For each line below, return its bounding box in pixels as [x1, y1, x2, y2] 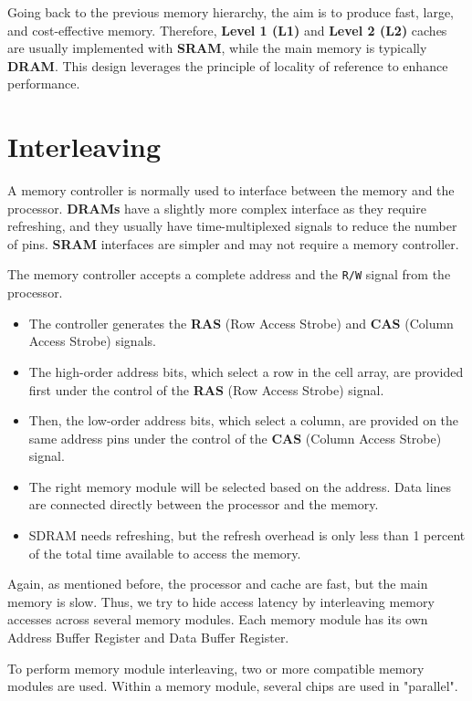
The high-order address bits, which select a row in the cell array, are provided [28, 361, 464, 381]
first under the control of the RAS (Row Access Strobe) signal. [28, 380, 384, 399]
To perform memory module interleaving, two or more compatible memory [7, 658, 425, 677]
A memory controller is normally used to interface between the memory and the [7, 181, 455, 200]
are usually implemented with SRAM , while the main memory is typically [7, 38, 427, 58]
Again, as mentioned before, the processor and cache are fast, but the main [7, 574, 428, 593]
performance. [7, 74, 80, 93]
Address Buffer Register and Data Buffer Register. [7, 628, 289, 647]
